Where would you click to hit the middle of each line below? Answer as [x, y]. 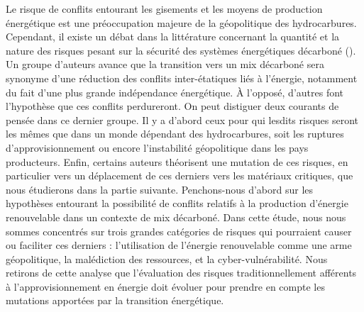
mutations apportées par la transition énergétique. [115, 300]
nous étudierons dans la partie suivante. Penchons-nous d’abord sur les [160, 189]
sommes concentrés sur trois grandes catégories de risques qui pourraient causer [179, 231]
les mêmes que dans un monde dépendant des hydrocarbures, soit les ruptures [175, 134]
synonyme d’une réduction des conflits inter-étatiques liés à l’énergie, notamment [182, 78]
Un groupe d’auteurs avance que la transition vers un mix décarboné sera [165, 64]
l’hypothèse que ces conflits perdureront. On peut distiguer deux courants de [172, 106]
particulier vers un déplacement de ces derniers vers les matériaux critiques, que [180, 175]
